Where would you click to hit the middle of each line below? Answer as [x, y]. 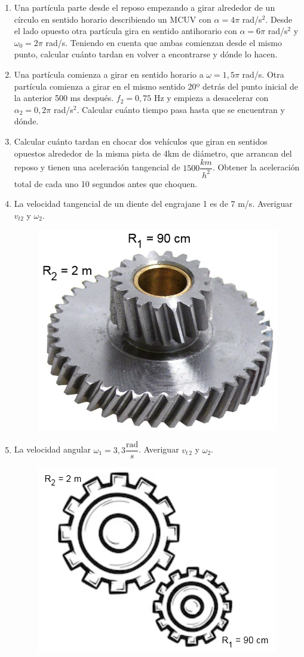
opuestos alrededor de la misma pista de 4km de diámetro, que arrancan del [153, 153]
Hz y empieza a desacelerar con [211, 98]
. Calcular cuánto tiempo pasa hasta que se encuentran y [181, 109]
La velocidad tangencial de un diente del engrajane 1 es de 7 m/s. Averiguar [153, 204]
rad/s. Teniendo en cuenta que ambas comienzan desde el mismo [164, 42]
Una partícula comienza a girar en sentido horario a [109, 74]
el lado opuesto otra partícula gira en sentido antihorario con [125, 31]
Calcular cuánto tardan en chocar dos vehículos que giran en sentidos [141, 141]
